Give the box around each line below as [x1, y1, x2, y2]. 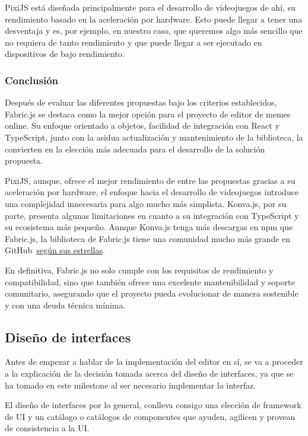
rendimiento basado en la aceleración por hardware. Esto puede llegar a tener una [5, 12, 303, 25]
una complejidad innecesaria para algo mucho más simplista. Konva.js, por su [5, 197, 287, 209]
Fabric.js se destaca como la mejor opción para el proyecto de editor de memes [5, 107, 291, 120]
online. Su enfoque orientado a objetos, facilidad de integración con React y [5, 119, 280, 132]
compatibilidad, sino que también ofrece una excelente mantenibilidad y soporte [5, 275, 295, 288]
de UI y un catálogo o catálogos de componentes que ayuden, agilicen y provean [5, 410, 296, 422]
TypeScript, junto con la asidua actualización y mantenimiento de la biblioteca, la [5, 131, 303, 143]
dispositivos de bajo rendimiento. [5, 47, 125, 60]
